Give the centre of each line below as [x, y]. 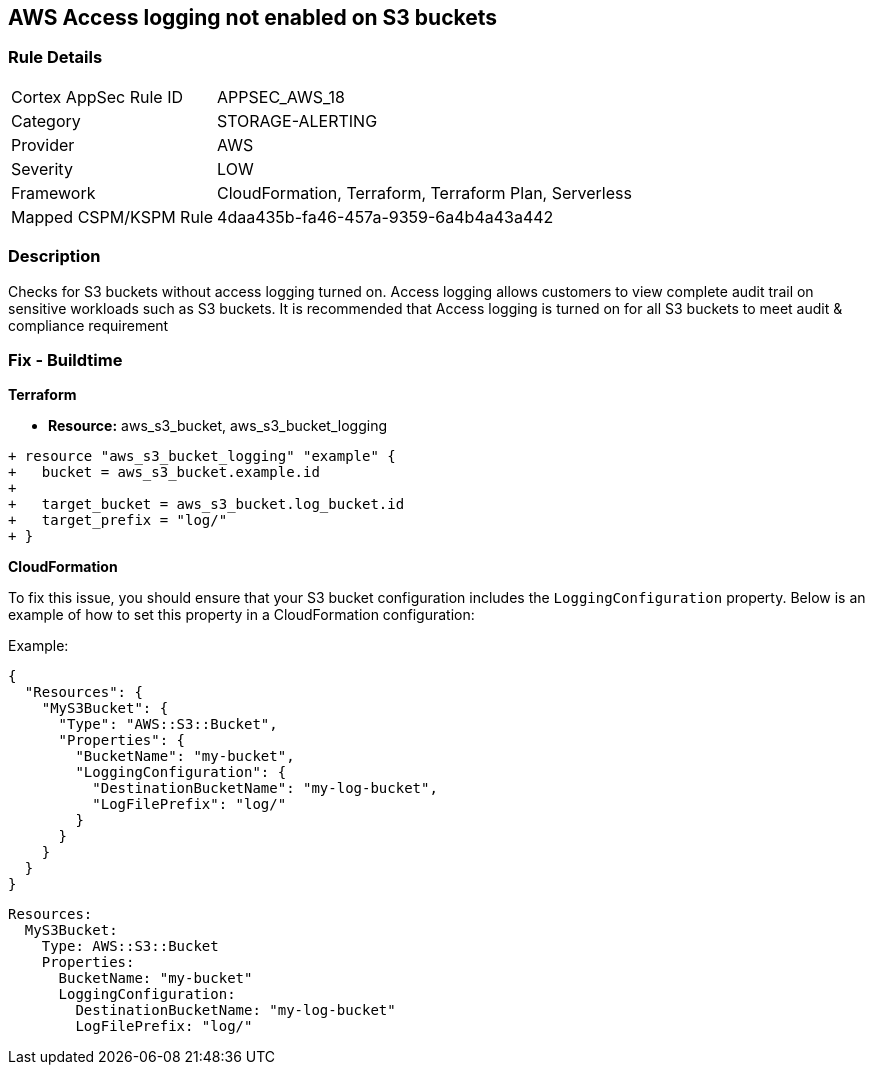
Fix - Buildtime [65, 359]
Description [54, 256]
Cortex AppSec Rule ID [97, 96]
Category [46, 120]
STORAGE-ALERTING [297, 120]
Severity [42, 168]
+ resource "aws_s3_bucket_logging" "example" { [202, 456]
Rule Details [55, 57]
